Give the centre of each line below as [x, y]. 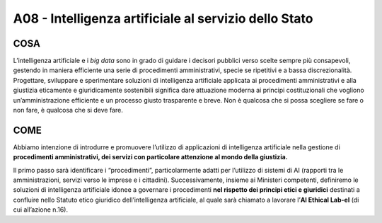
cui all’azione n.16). [41, 210]
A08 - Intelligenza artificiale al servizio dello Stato [163, 18]
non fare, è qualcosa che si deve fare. [68, 110]
